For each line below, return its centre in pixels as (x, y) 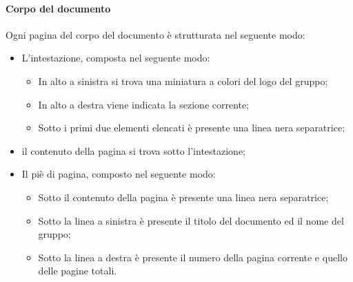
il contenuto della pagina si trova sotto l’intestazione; (134, 150)
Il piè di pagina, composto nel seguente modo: (119, 174)
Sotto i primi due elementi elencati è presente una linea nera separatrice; (192, 128)
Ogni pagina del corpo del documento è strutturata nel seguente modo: (155, 34)
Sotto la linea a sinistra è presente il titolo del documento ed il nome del (191, 220)
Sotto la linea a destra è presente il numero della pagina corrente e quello (193, 257)
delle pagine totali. (78, 271)
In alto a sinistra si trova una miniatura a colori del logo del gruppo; (183, 81)
